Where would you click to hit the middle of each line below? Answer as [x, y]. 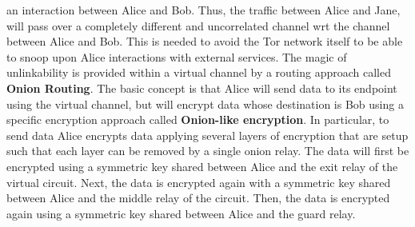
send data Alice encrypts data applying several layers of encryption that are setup [207, 135]
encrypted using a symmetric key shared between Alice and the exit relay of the [202, 166]
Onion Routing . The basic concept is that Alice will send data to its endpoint [202, 88]
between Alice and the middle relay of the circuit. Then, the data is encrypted [198, 198]
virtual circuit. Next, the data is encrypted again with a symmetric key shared [199, 182]
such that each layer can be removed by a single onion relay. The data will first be [208, 151]
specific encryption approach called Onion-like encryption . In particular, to [198, 119]
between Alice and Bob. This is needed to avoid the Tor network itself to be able [205, 41]
